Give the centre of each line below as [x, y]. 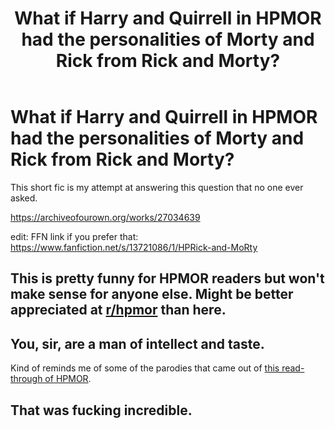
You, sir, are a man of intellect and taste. [137, 343]
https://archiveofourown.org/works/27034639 [105, 217]
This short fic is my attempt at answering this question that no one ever [157, 187]
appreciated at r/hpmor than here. [118, 310]
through [26, 379]
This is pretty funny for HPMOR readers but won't [167, 278]
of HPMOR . [68, 379]
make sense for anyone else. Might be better [152, 294]
